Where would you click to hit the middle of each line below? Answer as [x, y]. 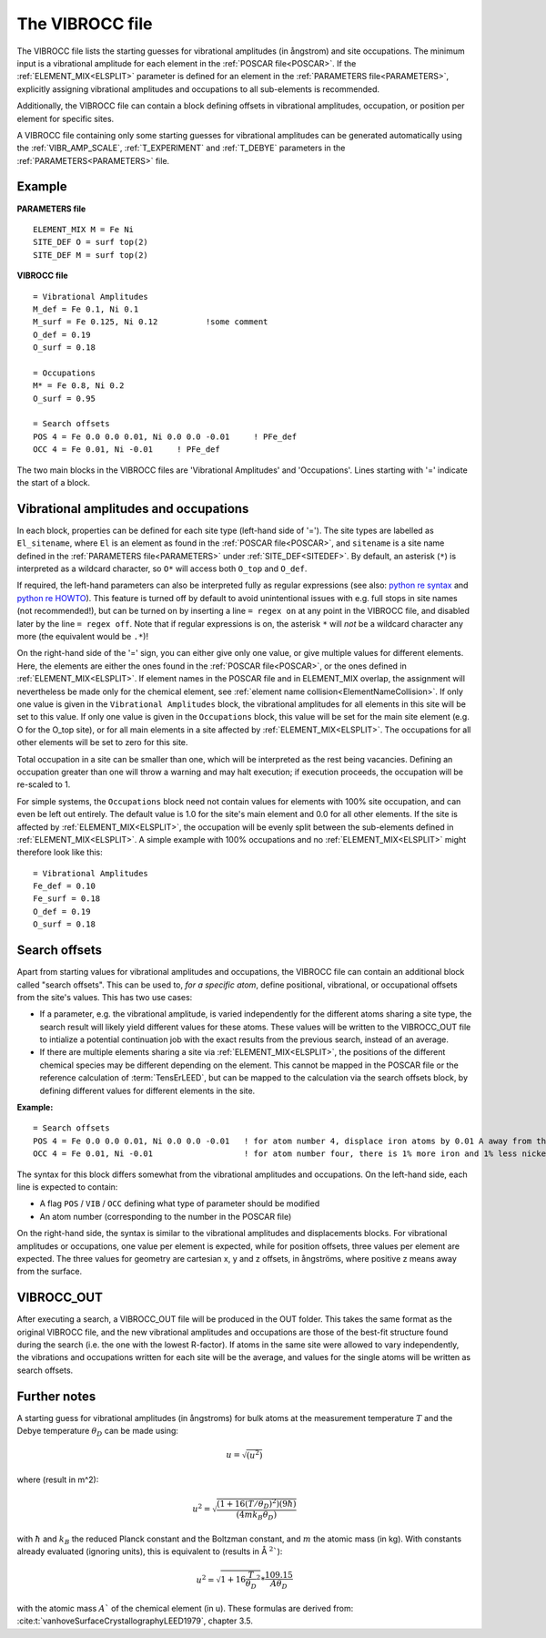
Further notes [56, 1396]
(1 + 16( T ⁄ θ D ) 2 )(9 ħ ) [257, 1504]
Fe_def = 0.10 [64, 886]
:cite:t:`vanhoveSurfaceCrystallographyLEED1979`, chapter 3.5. [135, 1621]
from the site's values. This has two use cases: [105, 997]
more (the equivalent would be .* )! [83, 637]
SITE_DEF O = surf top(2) [91, 242]
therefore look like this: [60, 853]
